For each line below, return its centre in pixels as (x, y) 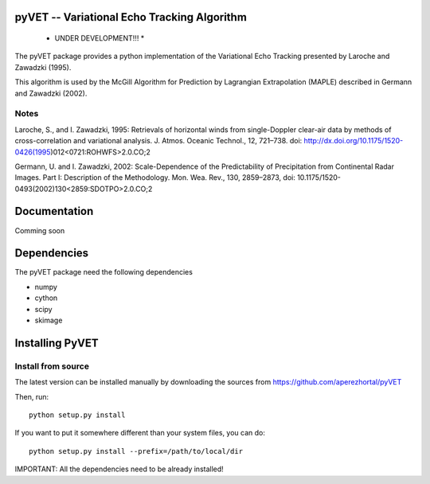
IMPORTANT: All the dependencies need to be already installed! (119, 469)
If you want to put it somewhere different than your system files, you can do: (140, 433)
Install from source (52, 366)
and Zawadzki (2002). (51, 93)
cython (46, 298)
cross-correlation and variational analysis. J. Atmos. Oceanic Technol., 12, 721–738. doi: (158, 141)
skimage (49, 320)
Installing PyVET (57, 343)
